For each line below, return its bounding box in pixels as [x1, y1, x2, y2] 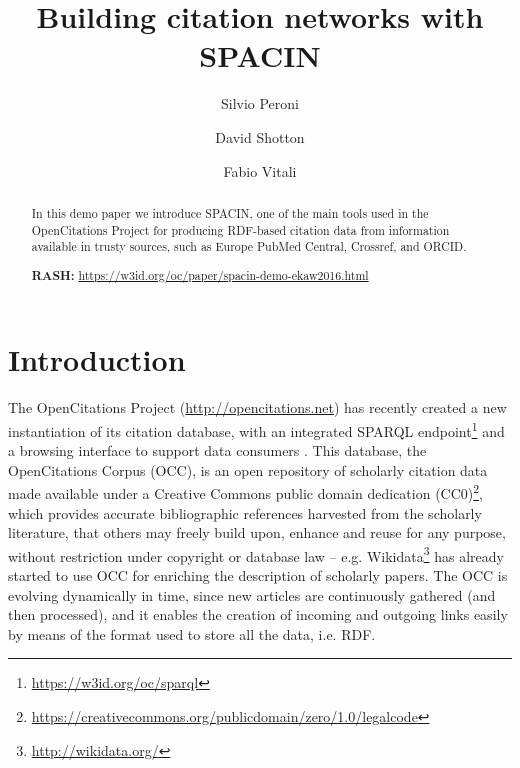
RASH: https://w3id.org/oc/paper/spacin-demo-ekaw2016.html [31, 266, 369, 284]
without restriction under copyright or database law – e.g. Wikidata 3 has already [8, 542, 504, 566]
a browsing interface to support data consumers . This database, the [8, 440, 427, 461]
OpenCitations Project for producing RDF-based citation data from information [31, 221, 450, 238]
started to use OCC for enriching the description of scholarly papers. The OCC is [8, 565, 508, 586]
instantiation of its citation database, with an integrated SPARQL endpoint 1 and [8, 417, 505, 441]
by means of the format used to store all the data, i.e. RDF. [8, 623, 376, 644]
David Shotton [215, 126, 305, 147]
